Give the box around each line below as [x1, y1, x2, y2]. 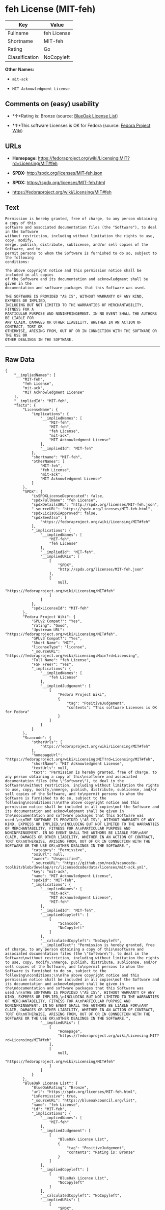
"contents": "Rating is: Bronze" [66, 1150, 135, 1155]
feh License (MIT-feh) [5, 3, 96, 15]
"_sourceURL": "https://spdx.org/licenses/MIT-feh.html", [31, 507, 153, 512]
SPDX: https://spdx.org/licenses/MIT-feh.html [12, 179, 105, 186]
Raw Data [5, 355, 35, 364]
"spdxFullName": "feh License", [31, 498, 98, 503]
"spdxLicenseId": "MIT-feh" [31, 606, 89, 611]
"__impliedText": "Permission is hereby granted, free [40, 943, 155, 948]
